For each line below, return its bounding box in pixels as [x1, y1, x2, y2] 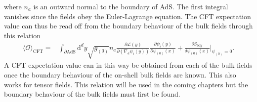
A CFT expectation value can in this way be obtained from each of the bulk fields [4, 60, 253, 70]
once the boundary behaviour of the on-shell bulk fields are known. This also [4, 70, 236, 80]
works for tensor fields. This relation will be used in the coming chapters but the [4, 79, 248, 89]
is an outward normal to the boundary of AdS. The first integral [33, 1, 228, 11]
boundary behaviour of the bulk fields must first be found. [4, 89, 180, 99]
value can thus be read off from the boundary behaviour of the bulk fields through [4, 21, 253, 31]
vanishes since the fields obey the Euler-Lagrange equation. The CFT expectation [4, 11, 251, 21]
